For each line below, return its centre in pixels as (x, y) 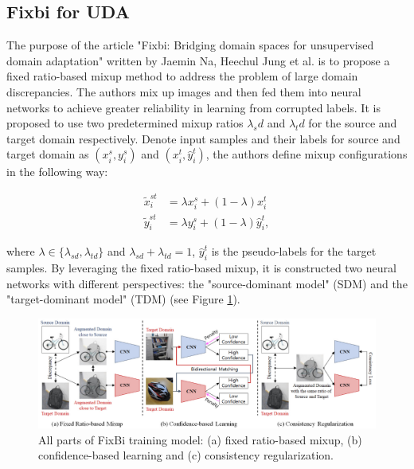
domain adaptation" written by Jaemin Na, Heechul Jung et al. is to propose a (198, 60)
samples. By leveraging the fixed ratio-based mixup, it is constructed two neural (201, 268)
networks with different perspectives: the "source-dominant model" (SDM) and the (207, 283)
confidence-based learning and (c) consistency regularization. (186, 455)
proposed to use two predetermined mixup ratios (125, 123)
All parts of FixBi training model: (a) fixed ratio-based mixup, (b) (200, 439)
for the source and (353, 123)
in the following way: (57, 172)
